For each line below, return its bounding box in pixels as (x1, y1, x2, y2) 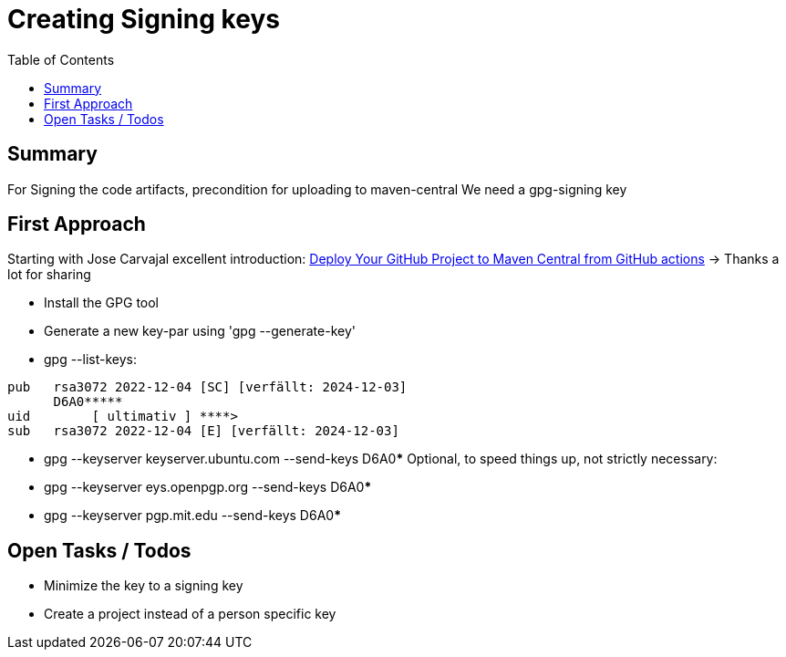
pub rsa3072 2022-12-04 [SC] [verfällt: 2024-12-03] (7, 380, 408, 395)
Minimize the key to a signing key (44, 578, 243, 594)
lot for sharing (7, 266, 91, 283)
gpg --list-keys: (44, 351, 138, 368)
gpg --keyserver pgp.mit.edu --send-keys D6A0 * (44, 507, 341, 524)
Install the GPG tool (44, 295, 159, 311)
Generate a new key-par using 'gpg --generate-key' (44, 323, 356, 339)
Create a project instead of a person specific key (44, 606, 336, 622)
